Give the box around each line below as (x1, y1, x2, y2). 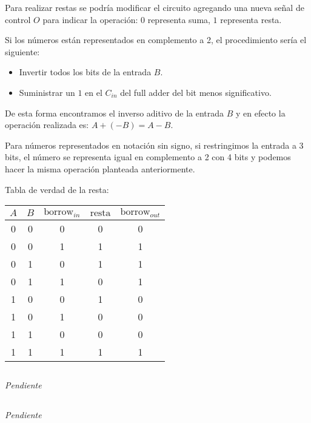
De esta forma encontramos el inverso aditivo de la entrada (5, 106, 224, 119)
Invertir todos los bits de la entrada (19, 66, 152, 78)
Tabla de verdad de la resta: (5, 183, 109, 195)
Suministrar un (19, 86, 75, 98)
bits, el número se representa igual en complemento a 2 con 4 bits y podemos (5, 151, 291, 163)
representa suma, (147, 13, 210, 25)
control (5, 13, 31, 25)
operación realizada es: (5, 118, 89, 131)
